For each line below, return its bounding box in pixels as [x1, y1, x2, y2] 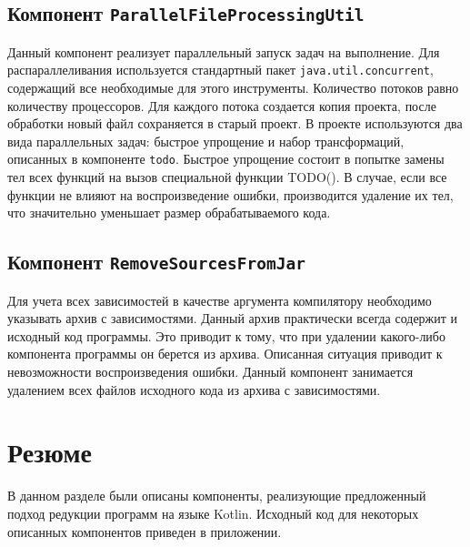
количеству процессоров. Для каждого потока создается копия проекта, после [7, 96, 436, 115]
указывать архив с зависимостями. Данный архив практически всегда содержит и [7, 309, 458, 328]
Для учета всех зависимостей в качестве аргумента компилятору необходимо [7, 290, 432, 309]
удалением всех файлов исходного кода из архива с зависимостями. [7, 380, 381, 399]
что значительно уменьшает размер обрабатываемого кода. [7, 203, 331, 222]
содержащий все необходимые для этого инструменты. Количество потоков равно [7, 78, 459, 97]
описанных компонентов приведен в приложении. [7, 522, 282, 541]
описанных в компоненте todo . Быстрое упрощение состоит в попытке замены [7, 149, 445, 168]
